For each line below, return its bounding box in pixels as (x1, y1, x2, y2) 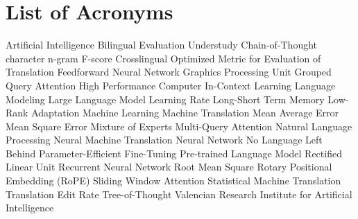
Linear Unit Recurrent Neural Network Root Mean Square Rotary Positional (6, 159, 332, 174)
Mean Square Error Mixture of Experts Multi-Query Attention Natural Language (6, 119, 352, 133)
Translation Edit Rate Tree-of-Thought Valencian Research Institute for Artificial (6, 186, 352, 201)
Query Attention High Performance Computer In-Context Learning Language (6, 78, 336, 92)
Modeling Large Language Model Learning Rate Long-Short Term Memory (6, 91, 325, 106)
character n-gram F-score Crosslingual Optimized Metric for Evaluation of (6, 51, 321, 65)
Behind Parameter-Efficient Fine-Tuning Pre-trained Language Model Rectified (6, 146, 342, 160)
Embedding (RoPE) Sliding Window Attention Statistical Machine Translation (6, 173, 341, 188)
